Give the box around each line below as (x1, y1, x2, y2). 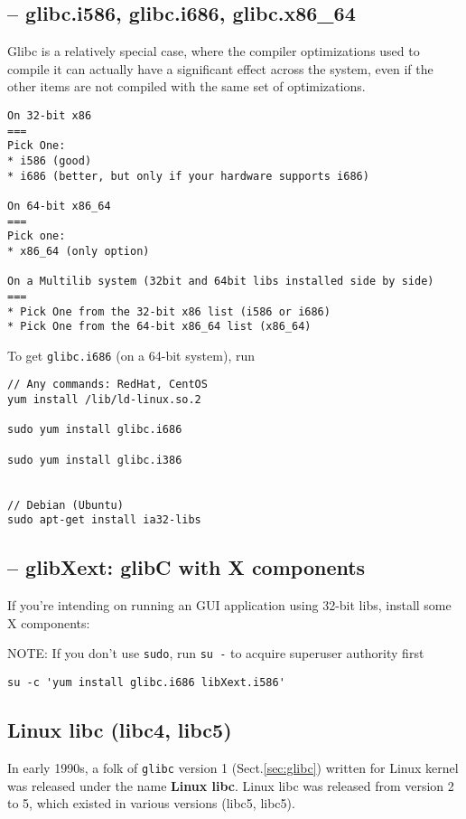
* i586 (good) (7, 154, 92, 167)
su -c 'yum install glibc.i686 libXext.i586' (7, 676, 285, 690)
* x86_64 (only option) (7, 244, 150, 258)
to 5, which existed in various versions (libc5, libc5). (7, 794, 295, 813)
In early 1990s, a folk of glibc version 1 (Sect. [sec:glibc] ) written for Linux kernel (7, 758, 459, 777)
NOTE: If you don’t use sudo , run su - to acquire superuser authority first (7, 644, 424, 663)
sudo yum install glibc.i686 (7, 423, 182, 437)
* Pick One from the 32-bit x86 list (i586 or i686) (7, 305, 331, 318)
